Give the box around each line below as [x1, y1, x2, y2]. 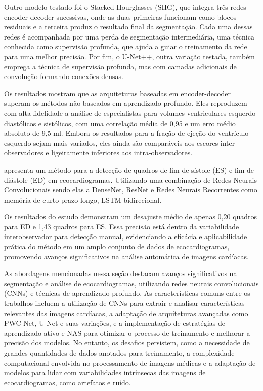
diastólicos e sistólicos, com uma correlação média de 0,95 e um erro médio [4, 118, 236, 128]
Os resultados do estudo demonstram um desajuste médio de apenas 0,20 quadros [4, 211, 257, 222]
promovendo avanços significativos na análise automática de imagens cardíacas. [4, 251, 249, 261]
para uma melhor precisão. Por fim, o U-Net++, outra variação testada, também [4, 51, 255, 61]
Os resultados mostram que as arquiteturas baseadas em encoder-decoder [4, 88, 231, 98]
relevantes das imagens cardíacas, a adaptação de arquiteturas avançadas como [4, 307, 248, 318]
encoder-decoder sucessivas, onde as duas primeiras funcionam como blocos [4, 11, 237, 22]
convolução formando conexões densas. [4, 71, 123, 82]
